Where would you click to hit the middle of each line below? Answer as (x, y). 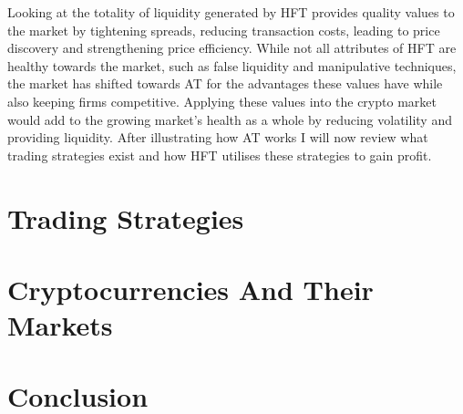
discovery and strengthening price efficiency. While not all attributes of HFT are (232, 48)
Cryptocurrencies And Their (190, 289)
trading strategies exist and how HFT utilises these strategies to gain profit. (220, 155)
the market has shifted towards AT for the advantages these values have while (225, 83)
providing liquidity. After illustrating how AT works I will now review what (218, 137)
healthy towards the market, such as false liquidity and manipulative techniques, (232, 65)
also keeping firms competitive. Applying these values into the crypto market (222, 101)
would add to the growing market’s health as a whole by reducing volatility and (230, 119)
